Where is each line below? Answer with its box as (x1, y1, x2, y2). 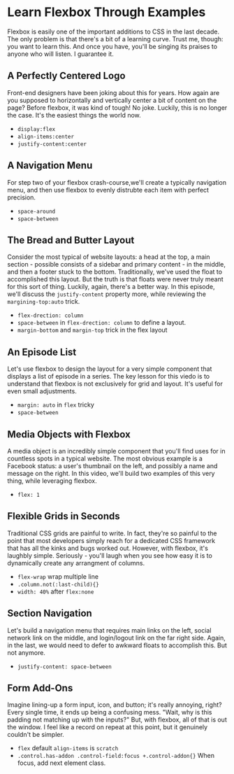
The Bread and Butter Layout (7, 234, 135, 246)
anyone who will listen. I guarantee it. (7, 50, 114, 58)
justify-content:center (17, 141, 87, 148)
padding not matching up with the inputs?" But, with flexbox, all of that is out (7, 715, 227, 724)
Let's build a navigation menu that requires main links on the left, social (7, 626, 212, 634)
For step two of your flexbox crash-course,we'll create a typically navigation (7, 178, 227, 186)
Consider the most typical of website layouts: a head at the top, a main (7, 253, 211, 261)
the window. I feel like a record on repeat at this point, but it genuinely (7, 723, 208, 731)
